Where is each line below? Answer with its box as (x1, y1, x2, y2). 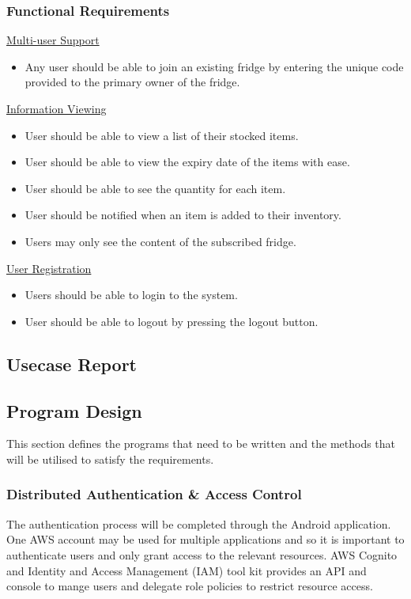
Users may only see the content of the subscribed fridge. (25, 233, 296, 249)
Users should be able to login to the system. (25, 286, 238, 303)
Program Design (6, 398, 142, 423)
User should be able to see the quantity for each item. (25, 180, 286, 196)
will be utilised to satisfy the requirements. (6, 450, 214, 467)
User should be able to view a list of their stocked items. (25, 127, 299, 143)
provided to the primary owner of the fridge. (25, 74, 240, 90)
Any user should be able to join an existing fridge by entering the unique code (25, 58, 404, 74)
